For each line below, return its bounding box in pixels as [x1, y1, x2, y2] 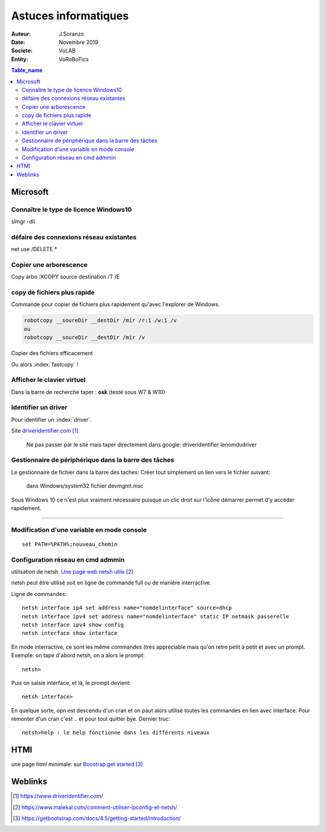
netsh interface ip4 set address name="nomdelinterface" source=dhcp [22, 604, 232, 611]
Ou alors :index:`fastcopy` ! [11, 361, 78, 368]
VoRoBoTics [59, 55, 89, 63]
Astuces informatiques [11, 9, 129, 22]
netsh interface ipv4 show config [22, 621, 124, 628]
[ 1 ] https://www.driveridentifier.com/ [13, 793, 104, 800]
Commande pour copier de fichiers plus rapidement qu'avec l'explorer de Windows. [11, 301, 220, 308]
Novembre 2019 [59, 38, 99, 45]
